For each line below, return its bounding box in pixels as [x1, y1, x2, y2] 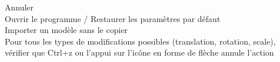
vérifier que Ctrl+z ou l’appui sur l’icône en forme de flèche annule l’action [5, 46, 274, 59]
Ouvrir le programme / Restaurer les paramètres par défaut [5, 12, 221, 24]
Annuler [5, 1, 34, 13]
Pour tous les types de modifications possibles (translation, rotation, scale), [5, 35, 276, 47]
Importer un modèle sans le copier [5, 24, 128, 36]
